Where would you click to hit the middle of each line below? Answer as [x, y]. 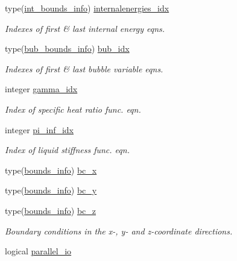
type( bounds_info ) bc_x [51, 170]
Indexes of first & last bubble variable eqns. [84, 68]
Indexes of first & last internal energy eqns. [85, 28]
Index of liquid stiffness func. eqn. [67, 150]
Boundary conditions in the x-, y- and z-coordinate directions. [119, 231]
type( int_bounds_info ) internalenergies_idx [87, 8]
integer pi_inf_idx [39, 129]
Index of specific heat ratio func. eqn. [73, 109]
